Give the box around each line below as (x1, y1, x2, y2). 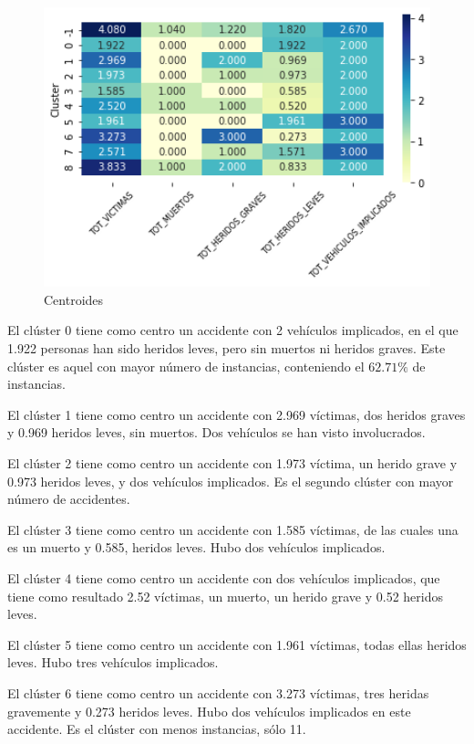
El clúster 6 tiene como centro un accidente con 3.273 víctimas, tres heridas (7, 683, 429, 702)
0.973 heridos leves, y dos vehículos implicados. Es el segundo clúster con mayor (7, 471, 454, 490)
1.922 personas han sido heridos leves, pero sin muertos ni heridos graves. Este (7, 339, 446, 358)
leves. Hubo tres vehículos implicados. (7, 653, 219, 672)
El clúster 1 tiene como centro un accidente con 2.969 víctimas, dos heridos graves (7, 404, 466, 424)
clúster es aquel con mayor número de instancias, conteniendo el (7, 356, 365, 375)
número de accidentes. (7, 489, 130, 508)
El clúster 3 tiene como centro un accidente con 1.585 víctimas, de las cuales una (7, 519, 459, 539)
